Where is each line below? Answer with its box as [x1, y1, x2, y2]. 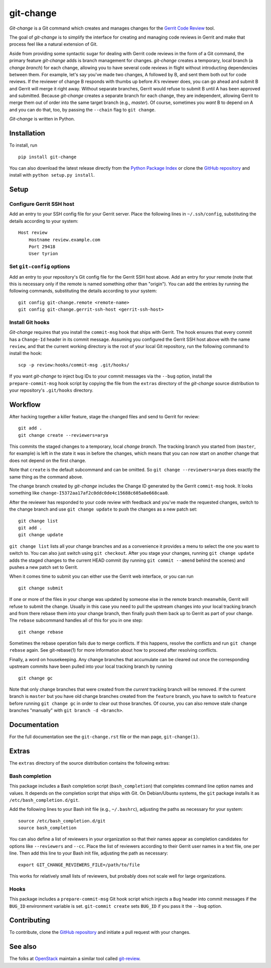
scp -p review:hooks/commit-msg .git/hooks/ [18, 362, 130, 368]
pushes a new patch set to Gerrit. [9, 564, 78, 570]
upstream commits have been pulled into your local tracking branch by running [9, 663, 173, 670]
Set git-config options [9, 263, 70, 270]
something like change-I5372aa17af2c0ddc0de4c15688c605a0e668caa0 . [9, 490, 169, 496]
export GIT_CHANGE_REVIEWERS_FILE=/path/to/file [18, 862, 140, 868]
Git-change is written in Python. [9, 116, 75, 122]
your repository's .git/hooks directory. [9, 387, 94, 393]
